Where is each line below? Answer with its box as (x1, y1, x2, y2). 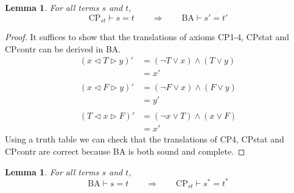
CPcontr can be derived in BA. (5, 42, 121, 55)
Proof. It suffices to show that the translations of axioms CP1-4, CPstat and (5, 30, 290, 43)
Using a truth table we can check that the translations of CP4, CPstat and (5, 133, 284, 146)
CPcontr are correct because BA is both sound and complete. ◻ (5, 145, 245, 158)
